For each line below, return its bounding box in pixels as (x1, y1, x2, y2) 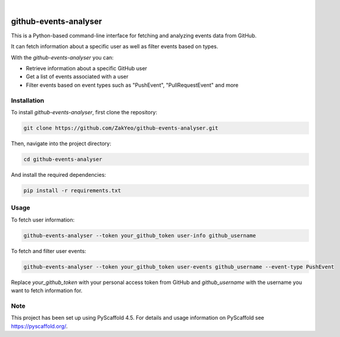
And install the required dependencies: (11, 171, 107, 178)
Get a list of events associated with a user (26, 73, 129, 80)
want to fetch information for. (11, 286, 83, 294)
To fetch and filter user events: (11, 247, 86, 254)
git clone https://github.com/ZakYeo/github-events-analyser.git (23, 124, 219, 131)
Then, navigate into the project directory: (11, 140, 111, 147)
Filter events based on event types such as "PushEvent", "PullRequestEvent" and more (26, 81, 239, 89)
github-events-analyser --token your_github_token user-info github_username (23, 232, 256, 239)
